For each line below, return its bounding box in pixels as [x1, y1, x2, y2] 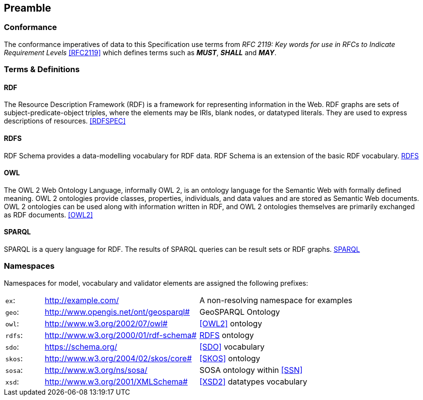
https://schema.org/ [45, 341, 117, 352]
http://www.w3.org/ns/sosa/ [45, 365, 147, 375]
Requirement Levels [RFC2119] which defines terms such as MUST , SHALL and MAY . [4, 48, 277, 57]
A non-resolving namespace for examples [199, 295, 353, 305]
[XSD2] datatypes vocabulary [199, 376, 308, 386]
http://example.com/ [45, 295, 119, 305]
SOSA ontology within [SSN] [199, 365, 303, 375]
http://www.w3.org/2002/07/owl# [45, 318, 168, 328]
